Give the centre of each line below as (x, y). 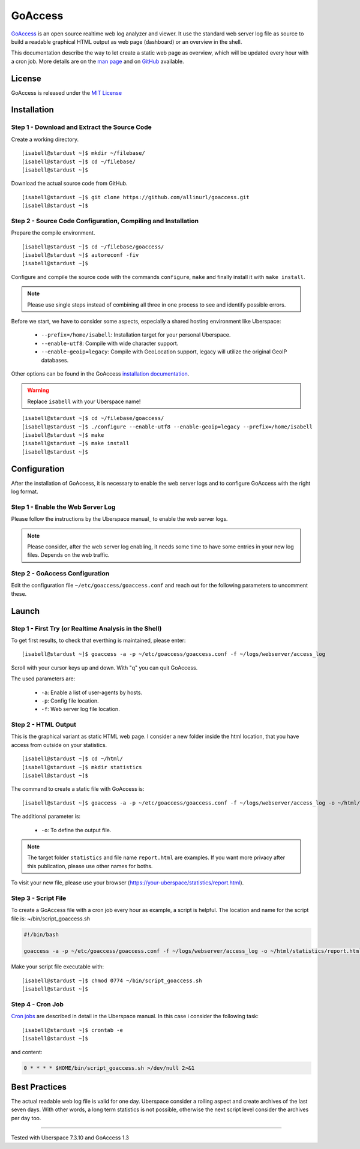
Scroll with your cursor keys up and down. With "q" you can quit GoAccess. (104, 667)
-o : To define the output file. (76, 830)
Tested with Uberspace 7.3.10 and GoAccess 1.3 (70, 1138)
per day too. (26, 1118)
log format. (25, 491)
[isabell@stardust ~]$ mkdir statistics (82, 767)
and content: (27, 1052)
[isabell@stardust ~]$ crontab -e (72, 1030)
